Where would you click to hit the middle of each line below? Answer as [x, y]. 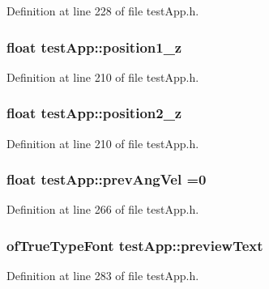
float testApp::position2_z [94, 113]
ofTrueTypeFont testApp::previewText [135, 245]
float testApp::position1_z [94, 47]
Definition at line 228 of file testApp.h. [103, 11]
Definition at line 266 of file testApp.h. [103, 209]
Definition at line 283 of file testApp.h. [103, 276]
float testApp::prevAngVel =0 [107, 179]
